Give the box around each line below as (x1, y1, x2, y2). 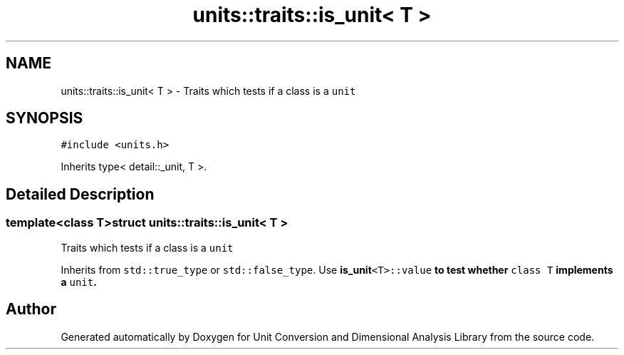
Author (6, 300, 56, 319)
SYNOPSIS (6, 109, 83, 128)
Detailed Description (6, 185, 155, 203)
